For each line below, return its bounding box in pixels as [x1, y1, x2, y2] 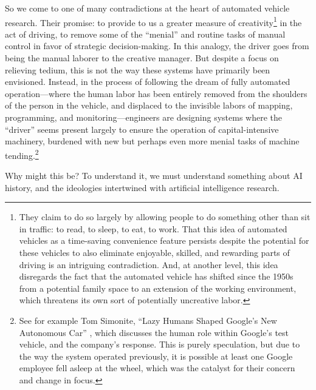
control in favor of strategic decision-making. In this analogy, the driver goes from [5, 39, 309, 52]
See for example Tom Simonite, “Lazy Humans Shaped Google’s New [19, 314, 277, 326]
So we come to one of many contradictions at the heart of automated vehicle [5, 2, 290, 14]
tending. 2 [5, 147, 39, 161]
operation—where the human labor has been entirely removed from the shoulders [5, 87, 307, 99]
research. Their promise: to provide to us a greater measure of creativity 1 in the [5, 14, 302, 29]
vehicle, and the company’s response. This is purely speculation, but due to [19, 338, 300, 351]
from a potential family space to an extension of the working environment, [19, 281, 297, 294]
